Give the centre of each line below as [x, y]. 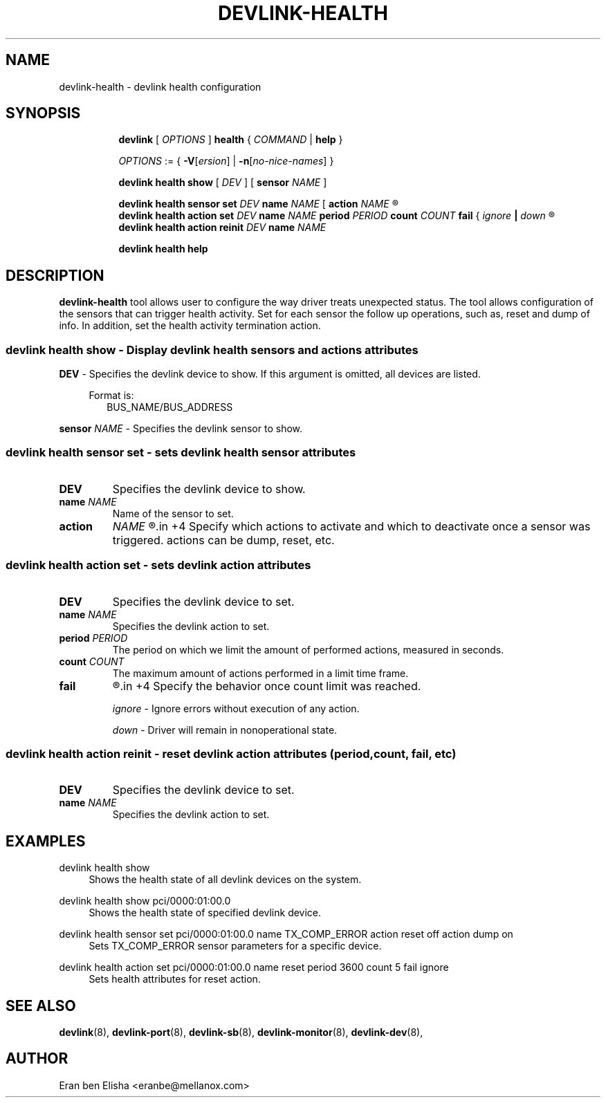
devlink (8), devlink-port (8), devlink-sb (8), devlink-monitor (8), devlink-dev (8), [241, 1032]
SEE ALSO [41, 1005]
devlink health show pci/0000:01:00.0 [145, 901]
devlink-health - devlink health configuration [160, 86]
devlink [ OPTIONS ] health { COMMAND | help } [231, 140]
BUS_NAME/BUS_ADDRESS [170, 407]
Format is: [111, 396]
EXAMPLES [46, 841]
